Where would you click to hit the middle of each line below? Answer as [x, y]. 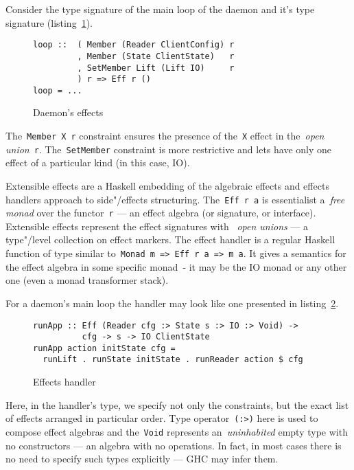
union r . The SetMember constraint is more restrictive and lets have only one [169, 149]
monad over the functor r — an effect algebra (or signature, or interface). [161, 213]
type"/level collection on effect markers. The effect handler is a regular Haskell [170, 239]
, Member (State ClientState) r [156, 56]
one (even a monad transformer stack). [87, 280]
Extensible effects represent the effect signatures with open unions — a [157, 226]
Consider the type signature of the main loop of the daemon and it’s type [160, 9]
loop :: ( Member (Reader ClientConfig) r [134, 45]
